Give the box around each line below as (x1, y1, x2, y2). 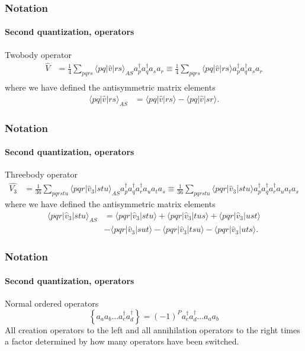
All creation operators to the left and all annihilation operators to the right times (5, 323, 300, 336)
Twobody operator (5, 48, 72, 60)
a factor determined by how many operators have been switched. (5, 335, 239, 347)
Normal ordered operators (5, 297, 99, 310)
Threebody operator (5, 168, 78, 181)
